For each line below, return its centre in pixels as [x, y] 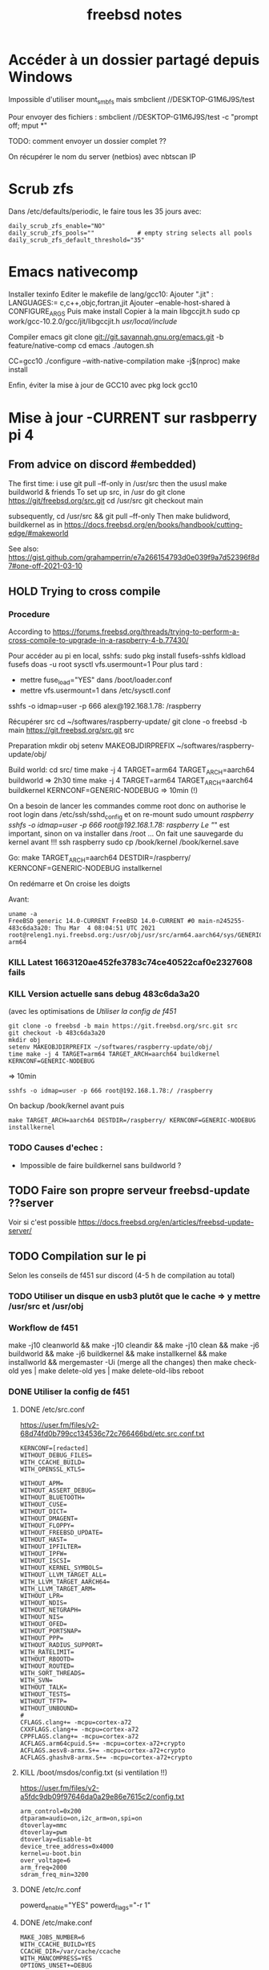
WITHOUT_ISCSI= [45, 1560]
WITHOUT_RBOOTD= [47, 1659]
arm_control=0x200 [50, 1811]
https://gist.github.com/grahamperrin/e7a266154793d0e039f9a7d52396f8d [134, 558]
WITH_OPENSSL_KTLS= [52, 1469]
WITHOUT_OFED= [43, 1624]
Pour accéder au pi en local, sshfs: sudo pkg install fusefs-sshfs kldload [127, 656]
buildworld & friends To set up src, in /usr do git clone [97, 492]
